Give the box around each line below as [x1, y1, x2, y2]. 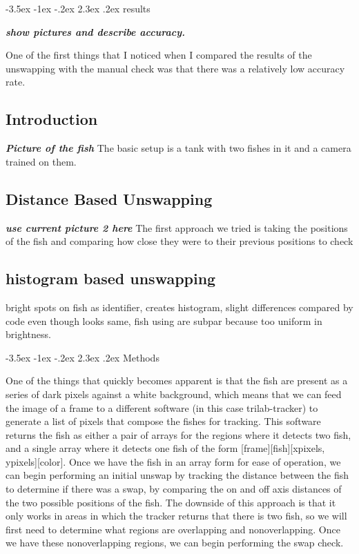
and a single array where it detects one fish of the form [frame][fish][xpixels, [6, 441, 325, 455]
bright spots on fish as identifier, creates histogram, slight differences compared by [6, 299, 353, 314]
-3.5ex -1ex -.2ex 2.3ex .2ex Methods [6, 350, 159, 364]
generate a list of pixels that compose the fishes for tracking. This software [6, 414, 321, 428]
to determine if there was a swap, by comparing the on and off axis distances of [6, 482, 342, 496]
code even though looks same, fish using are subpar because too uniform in [6, 313, 322, 328]
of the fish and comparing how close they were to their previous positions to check [6, 234, 353, 248]
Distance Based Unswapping [6, 188, 213, 209]
